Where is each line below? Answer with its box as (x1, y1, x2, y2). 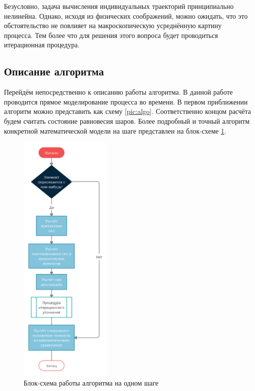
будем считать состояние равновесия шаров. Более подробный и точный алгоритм (4, 115, 250, 126)
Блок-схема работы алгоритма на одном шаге (24, 377, 159, 388)
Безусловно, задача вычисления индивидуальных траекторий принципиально (4, 1, 234, 11)
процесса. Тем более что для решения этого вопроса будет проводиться (4, 30, 218, 40)
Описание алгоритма (4, 64, 104, 79)
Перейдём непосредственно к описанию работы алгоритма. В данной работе (4, 87, 233, 97)
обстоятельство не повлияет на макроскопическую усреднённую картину (4, 20, 222, 31)
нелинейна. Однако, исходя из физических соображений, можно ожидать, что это (4, 10, 248, 21)
